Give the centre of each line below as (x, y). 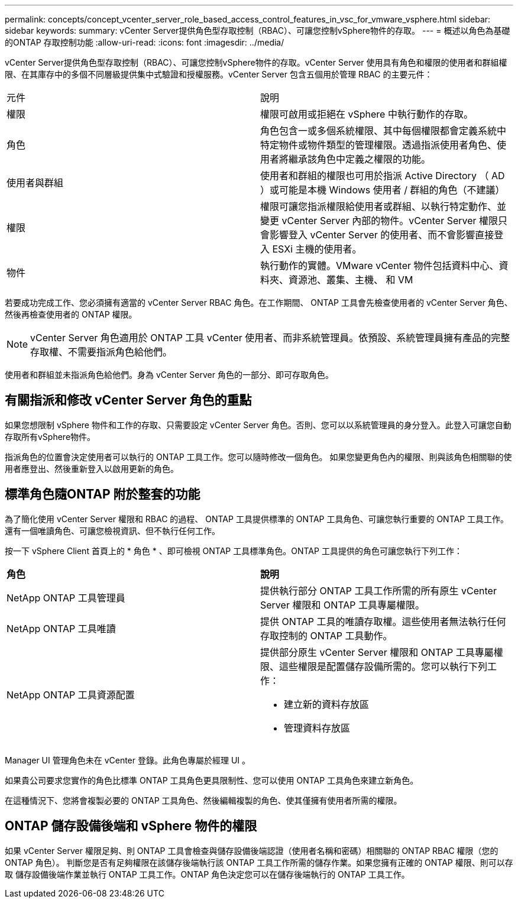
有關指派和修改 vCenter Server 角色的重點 (128, 400)
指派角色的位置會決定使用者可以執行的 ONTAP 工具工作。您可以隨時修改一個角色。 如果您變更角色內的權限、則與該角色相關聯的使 (258, 457)
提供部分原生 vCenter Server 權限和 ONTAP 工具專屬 (377, 652)
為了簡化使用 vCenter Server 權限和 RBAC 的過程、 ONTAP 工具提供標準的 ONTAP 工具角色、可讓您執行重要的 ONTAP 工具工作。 (257, 519)
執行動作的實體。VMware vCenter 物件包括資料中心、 (380, 266)
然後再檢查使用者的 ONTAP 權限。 (71, 314)
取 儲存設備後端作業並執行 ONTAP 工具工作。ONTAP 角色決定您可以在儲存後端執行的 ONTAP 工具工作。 (207, 874)
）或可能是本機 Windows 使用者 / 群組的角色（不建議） (383, 190)
